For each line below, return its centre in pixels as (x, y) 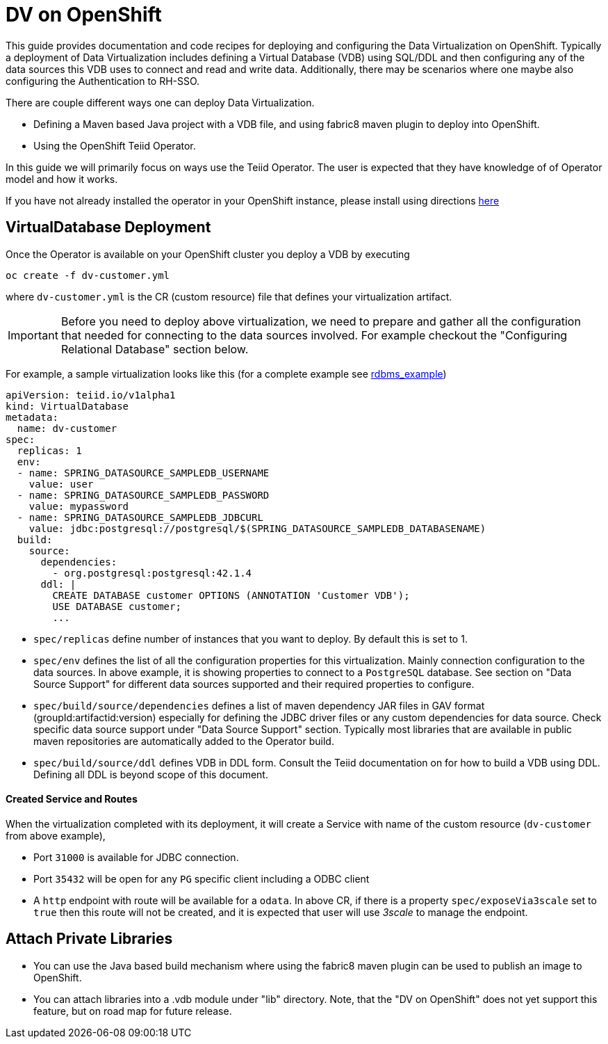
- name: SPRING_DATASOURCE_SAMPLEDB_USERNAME (143, 473)
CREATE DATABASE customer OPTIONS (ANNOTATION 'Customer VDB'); (231, 595)
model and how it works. (62, 179)
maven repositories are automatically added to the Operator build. (184, 741)
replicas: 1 (49, 450)
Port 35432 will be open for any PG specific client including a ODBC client (202, 878)
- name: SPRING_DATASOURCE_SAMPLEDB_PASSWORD (143, 495)
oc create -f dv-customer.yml (88, 275)
